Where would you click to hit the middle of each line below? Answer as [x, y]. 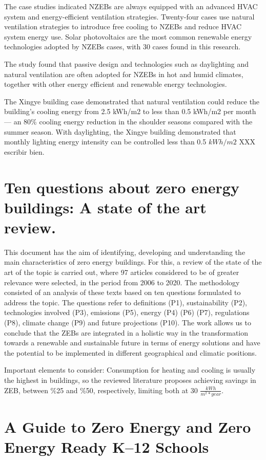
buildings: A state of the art [105, 207]
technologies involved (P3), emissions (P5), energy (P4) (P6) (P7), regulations [127, 312]
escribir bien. [24, 151]
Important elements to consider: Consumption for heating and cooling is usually [130, 370]
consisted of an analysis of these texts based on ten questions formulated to [122, 292]
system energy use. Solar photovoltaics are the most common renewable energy [128, 36]
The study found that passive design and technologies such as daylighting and [126, 63]
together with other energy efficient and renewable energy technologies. [116, 84]
